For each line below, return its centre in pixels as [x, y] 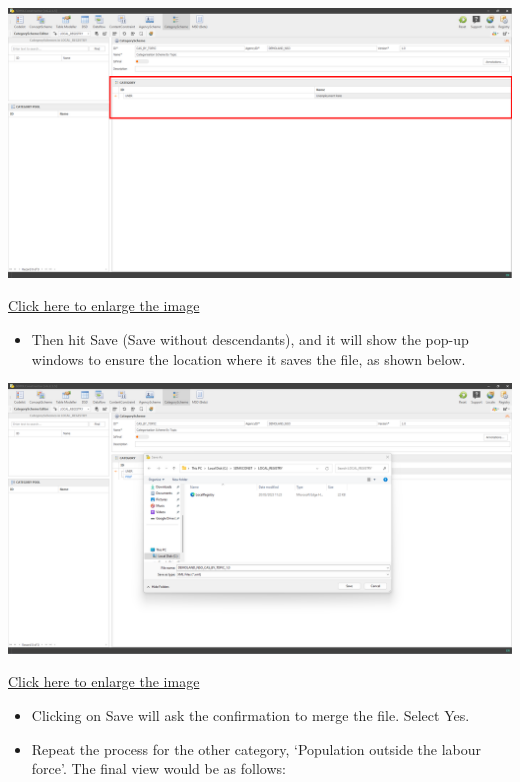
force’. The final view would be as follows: [158, 768]
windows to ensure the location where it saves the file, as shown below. [248, 358]
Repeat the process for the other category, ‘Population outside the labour [256, 748]
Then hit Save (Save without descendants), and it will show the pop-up [250, 338]
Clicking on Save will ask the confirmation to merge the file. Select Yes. [250, 714]
